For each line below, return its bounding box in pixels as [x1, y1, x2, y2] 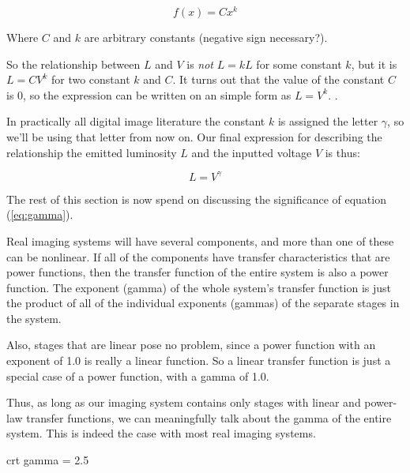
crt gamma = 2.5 [6, 452, 89, 468]
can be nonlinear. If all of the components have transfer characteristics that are [6, 248, 390, 265]
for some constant [256, 55, 342, 72]
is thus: [325, 144, 360, 160]
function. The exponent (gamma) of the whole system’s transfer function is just [6, 279, 392, 295]
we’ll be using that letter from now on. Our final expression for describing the [6, 129, 382, 145]
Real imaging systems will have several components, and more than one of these [6, 232, 394, 249]
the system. [6, 310, 62, 326]
